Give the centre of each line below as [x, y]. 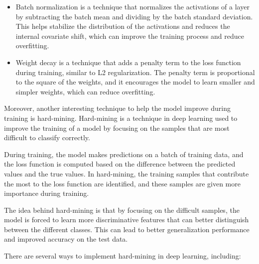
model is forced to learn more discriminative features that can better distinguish [127, 220]
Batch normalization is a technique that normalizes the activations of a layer [132, 6]
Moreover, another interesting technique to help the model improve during [117, 108]
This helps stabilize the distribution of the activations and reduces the [123, 26]
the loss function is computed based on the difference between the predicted [120, 164]
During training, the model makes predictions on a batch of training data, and [124, 154]
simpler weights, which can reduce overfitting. [85, 91]
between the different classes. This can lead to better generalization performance [127, 229]
